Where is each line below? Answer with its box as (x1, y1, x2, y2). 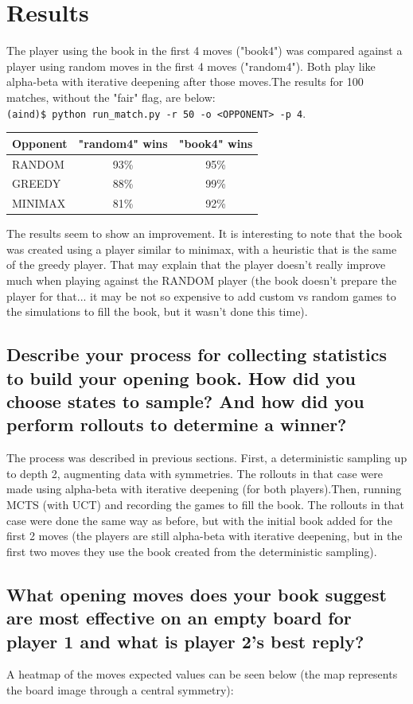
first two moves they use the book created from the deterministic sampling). (6, 543, 377, 559)
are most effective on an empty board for (6, 605, 352, 630)
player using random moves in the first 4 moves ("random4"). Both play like (6, 57, 376, 74)
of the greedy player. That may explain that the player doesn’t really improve (6, 256, 386, 273)
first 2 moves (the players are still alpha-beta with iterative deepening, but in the (6, 527, 403, 544)
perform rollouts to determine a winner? (6, 412, 347, 437)
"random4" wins (78, 134, 168, 151)
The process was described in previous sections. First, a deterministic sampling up (6, 449, 407, 466)
